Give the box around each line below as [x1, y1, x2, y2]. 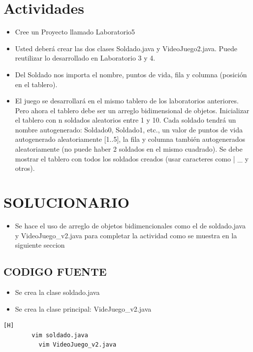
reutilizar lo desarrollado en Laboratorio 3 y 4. [15, 53, 156, 63]
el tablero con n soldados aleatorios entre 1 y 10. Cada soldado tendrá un [15, 115, 236, 125]
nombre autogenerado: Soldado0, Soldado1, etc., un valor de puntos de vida [15, 124, 243, 134]
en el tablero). [15, 79, 58, 89]
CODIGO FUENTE [3, 264, 107, 279]
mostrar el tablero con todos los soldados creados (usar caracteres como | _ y [15, 153, 249, 163]
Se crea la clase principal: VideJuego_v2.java [15, 303, 152, 314]
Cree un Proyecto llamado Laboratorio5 [15, 27, 135, 37]
